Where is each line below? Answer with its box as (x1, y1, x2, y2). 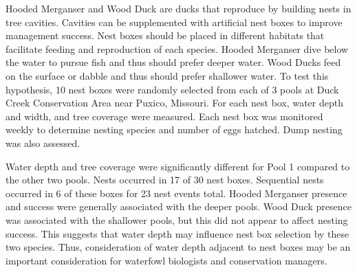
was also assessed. (6, 135, 80, 150)
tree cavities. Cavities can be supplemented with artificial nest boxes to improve (6, 14, 343, 29)
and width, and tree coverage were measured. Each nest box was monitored (6, 109, 323, 123)
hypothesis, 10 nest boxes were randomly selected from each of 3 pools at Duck (6, 82, 339, 96)
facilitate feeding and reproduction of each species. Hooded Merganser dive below (6, 41, 349, 56)
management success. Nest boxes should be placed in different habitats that (6, 28, 325, 43)
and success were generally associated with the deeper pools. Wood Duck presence (6, 199, 351, 214)
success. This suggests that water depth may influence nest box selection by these (6, 226, 349, 240)
